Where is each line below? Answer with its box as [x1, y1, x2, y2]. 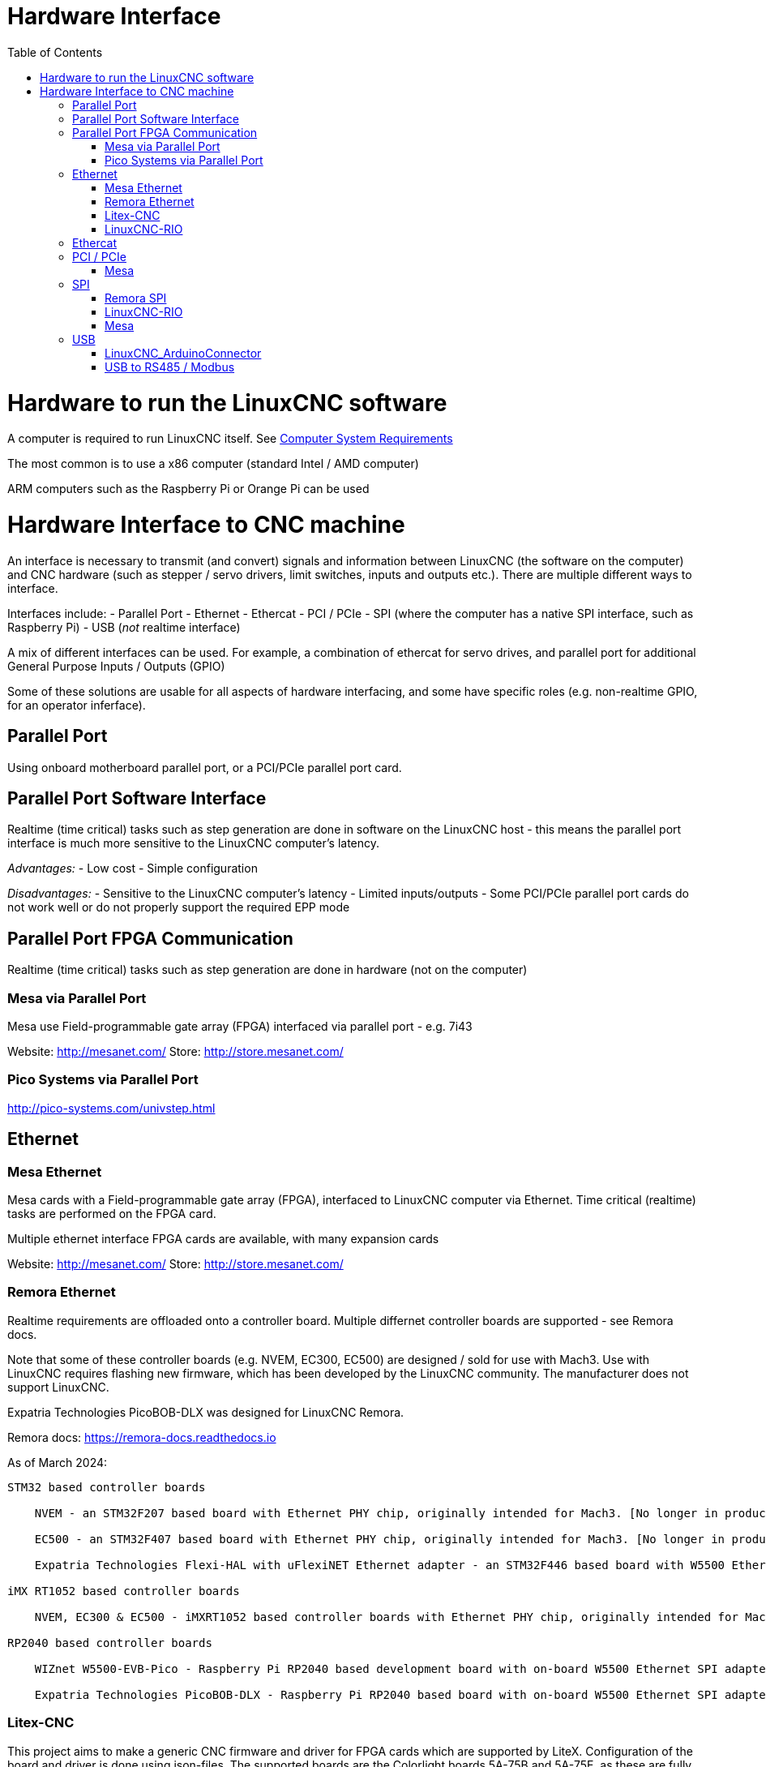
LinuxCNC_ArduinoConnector [105, 345, 262, 360]
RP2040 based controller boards [7, 1636, 212, 1649]
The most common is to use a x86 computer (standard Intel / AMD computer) [7, 457, 419, 471]
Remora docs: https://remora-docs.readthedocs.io [7, 1430, 276, 1444]
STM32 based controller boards [7, 1480, 206, 1494]
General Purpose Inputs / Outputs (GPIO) [7, 658, 225, 673]
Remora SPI [105, 290, 167, 305]
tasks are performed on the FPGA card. [7, 1207, 216, 1220]
